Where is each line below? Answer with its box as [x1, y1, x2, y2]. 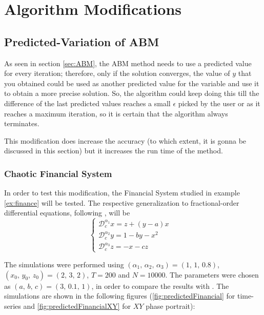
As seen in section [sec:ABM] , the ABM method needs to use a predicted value [4, 57, 252, 68]
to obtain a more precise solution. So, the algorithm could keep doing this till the [4, 88, 259, 99]
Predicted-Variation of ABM [4, 33, 159, 49]
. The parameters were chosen [165, 269, 259, 280]
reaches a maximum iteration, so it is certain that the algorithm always [4, 108, 228, 119]
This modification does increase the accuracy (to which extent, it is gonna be [4, 135, 247, 146]
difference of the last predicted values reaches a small [4, 97, 171, 108]
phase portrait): [146, 300, 195, 311]
